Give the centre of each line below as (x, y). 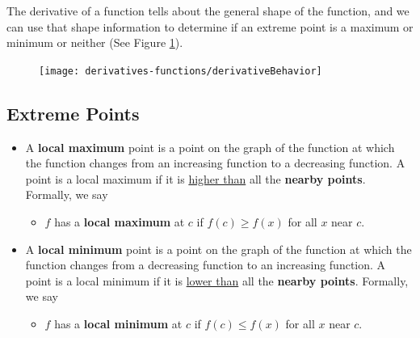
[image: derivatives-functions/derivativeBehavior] (181, 71)
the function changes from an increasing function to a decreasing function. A (215, 163)
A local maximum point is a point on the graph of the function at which (210, 147)
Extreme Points (73, 113)
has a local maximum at (120, 222)
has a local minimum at (118, 323)
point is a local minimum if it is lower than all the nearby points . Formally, (217, 280)
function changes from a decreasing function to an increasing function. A (206, 265)
